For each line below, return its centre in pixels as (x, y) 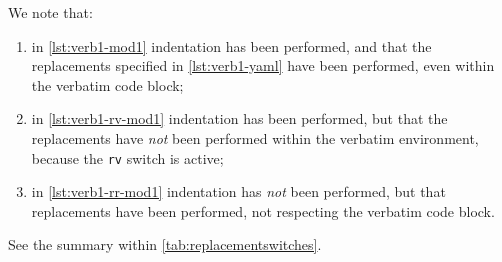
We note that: (50, 12)
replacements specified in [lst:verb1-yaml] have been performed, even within (263, 65)
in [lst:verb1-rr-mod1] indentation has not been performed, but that (238, 191)
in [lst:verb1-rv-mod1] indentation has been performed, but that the (239, 118)
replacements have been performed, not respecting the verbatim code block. (263, 210)
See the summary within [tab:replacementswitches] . (165, 244)
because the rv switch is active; (127, 157)
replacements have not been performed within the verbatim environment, (255, 137)
